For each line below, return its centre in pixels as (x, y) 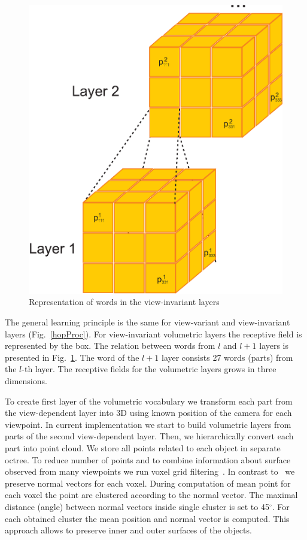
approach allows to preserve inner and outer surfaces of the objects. (128, 530)
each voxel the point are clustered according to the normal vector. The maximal (151, 495)
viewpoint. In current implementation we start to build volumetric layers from (148, 424)
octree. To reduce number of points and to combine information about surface (148, 459)
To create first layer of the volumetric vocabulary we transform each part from (149, 401)
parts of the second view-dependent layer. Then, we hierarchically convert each (149, 436)
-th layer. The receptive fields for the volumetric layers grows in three (149, 369)
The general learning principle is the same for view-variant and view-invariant (148, 322)
